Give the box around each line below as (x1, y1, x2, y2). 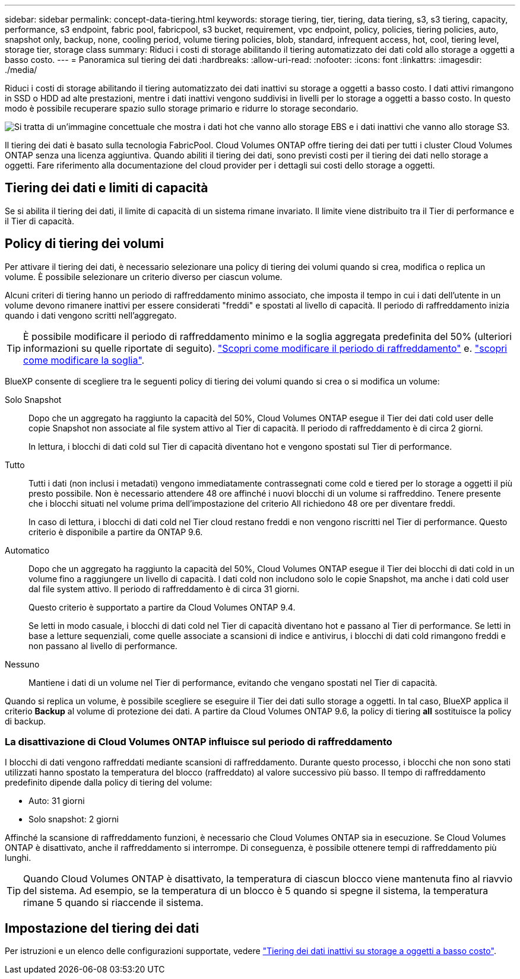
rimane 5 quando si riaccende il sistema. (23, 897, 204, 909)
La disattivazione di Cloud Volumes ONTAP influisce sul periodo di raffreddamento (5, 736, 392, 748)
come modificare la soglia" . (23, 354, 145, 366)
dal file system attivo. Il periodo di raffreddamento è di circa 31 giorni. (28, 583, 300, 594)
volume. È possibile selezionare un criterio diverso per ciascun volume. (5, 271, 283, 282)
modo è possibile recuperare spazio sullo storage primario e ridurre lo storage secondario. (5, 103, 359, 113)
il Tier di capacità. (5, 215, 74, 226)
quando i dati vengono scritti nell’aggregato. (5, 310, 177, 320)
